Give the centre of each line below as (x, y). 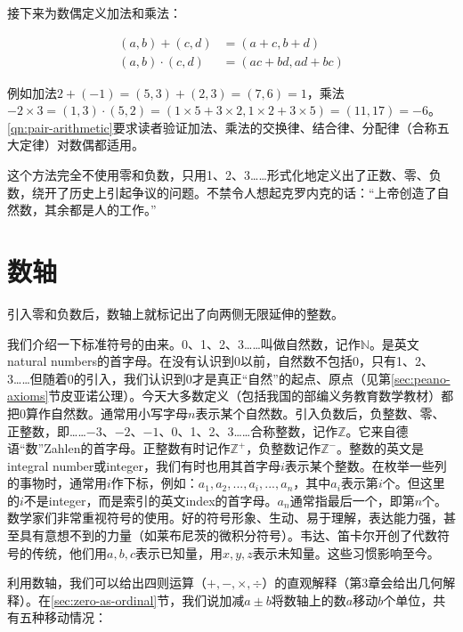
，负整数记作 (284, 448)
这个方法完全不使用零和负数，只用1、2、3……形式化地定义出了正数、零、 (218, 175)
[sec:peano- (420, 378)
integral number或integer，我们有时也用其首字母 (144, 465)
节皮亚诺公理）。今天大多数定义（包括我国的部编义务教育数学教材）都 (251, 396)
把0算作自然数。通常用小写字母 (97, 413)
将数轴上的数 (309, 600)
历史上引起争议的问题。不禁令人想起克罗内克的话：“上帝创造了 (253, 192)
